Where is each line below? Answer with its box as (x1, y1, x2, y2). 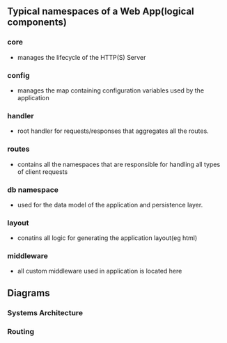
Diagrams (7, 287, 50, 298)
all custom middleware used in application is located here (17, 267, 182, 276)
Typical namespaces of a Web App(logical (7, 6, 194, 17)
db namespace (7, 184, 59, 194)
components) (7, 17, 68, 29)
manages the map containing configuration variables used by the (17, 86, 204, 95)
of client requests (17, 167, 68, 176)
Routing (7, 326, 35, 336)
